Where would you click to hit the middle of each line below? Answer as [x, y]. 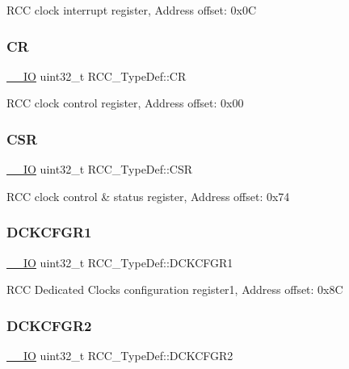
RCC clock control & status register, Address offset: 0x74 [148, 196]
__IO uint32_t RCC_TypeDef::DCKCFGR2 [120, 356]
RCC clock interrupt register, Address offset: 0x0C [132, 10]
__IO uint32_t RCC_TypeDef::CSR [100, 169]
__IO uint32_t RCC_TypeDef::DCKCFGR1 [120, 262]
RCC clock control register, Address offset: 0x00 [125, 103]
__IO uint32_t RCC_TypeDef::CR [97, 75]
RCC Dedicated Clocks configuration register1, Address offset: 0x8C [175, 289]
